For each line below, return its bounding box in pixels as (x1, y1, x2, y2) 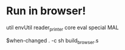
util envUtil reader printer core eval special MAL (6, 24, 119, 32)
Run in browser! (6, 4, 86, 18)
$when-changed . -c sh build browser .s (6, 37, 99, 45)
